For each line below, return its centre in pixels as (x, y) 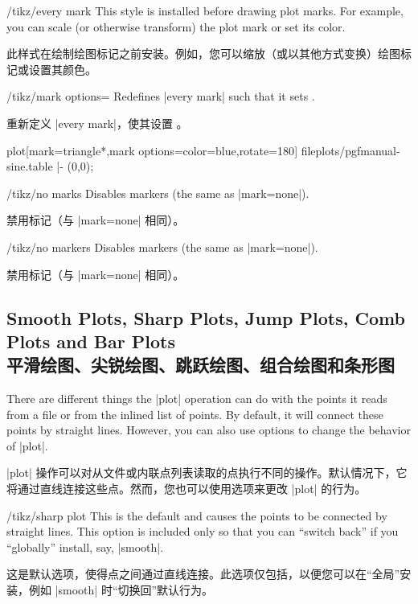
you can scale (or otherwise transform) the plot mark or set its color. (176, 26)
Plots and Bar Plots (91, 341)
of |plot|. (27, 445)
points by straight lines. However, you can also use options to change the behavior (209, 430)
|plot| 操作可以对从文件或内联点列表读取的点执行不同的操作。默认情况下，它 (207, 473)
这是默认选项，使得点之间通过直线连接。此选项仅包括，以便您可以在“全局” (203, 574)
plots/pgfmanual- (358, 150)
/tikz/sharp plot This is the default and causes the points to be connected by (197, 515)
